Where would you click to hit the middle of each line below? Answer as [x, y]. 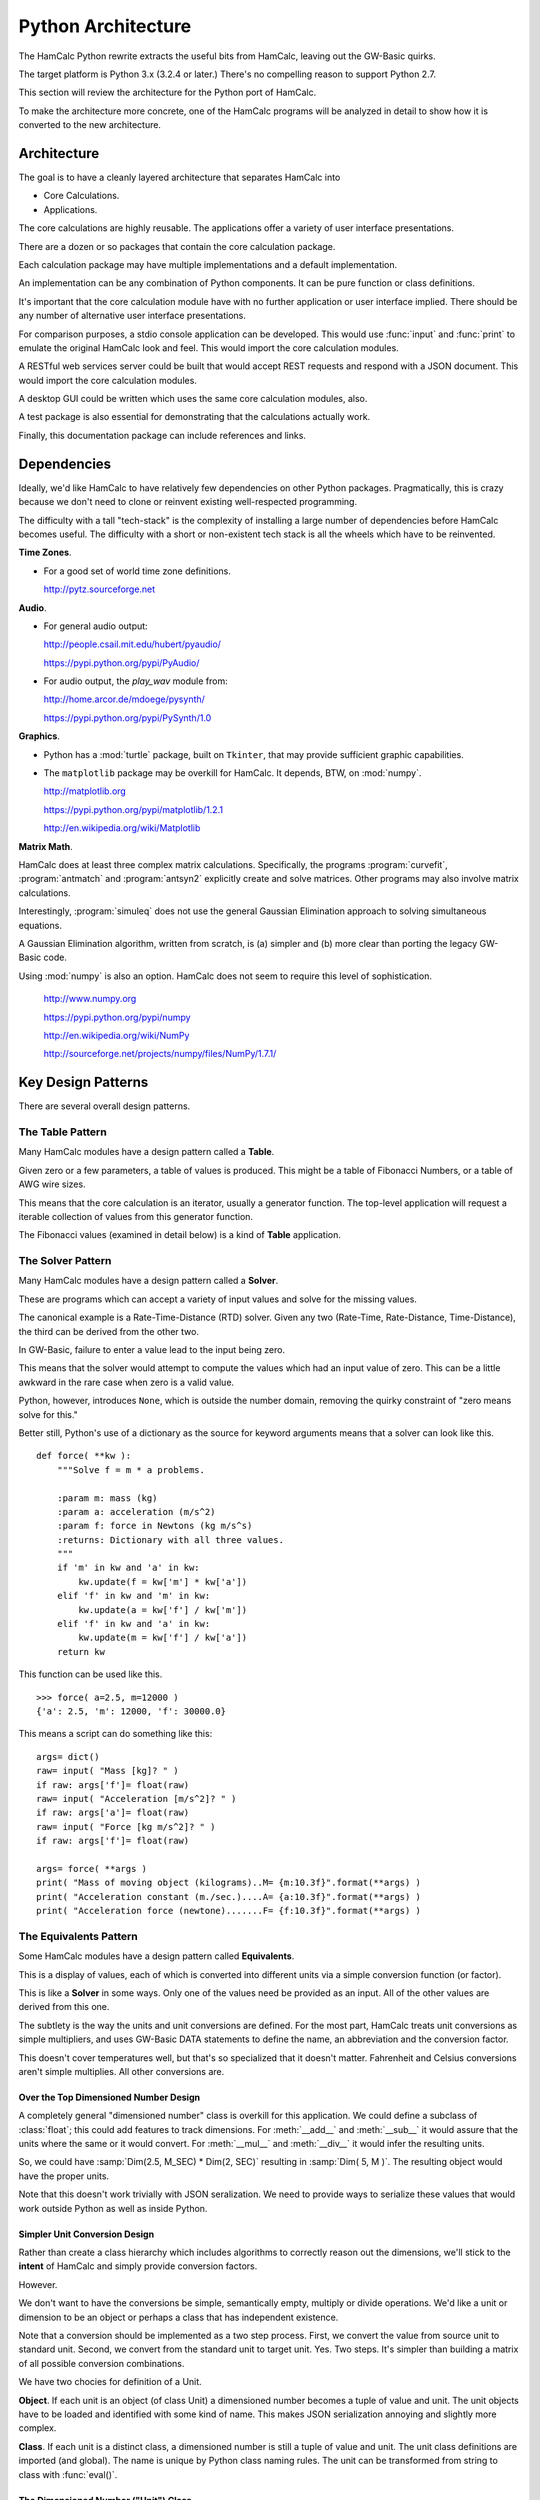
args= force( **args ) [92, 1868]
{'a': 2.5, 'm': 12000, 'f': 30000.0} [131, 1711]
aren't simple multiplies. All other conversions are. [121, 2071]
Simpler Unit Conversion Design [86, 2234]
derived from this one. [64, 2007]
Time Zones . [45, 552]
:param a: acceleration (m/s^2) [136, 1511]
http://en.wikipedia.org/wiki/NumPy [116, 1035]
